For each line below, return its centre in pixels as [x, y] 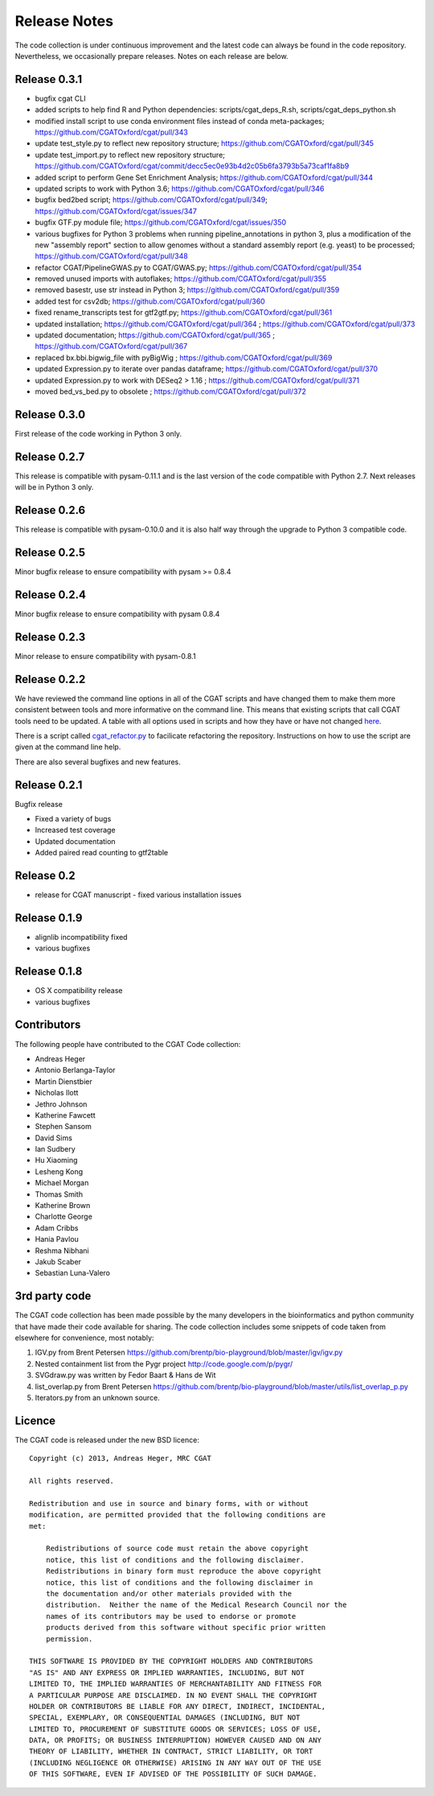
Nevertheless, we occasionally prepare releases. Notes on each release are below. [151, 56]
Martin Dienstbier [63, 1081]
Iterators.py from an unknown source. [97, 1398]
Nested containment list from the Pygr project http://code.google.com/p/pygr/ [164, 1364]
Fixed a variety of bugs [73, 818]
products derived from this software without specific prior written [186, 1628]
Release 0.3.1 [49, 79]
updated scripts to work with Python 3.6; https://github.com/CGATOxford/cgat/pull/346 [180, 188]
